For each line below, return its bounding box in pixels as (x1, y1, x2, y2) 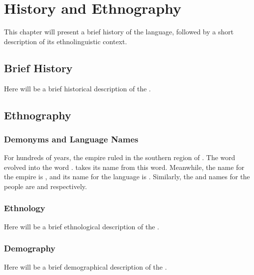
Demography (4, 242, 56, 254)
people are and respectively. (4, 181, 87, 191)
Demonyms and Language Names (4, 133, 139, 145)
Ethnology (4, 202, 45, 214)
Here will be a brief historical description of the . (4, 83, 151, 93)
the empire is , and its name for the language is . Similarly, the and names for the (4, 171, 250, 182)
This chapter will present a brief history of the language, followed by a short (4, 27, 234, 37)
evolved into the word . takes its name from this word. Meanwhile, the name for (4, 162, 245, 172)
